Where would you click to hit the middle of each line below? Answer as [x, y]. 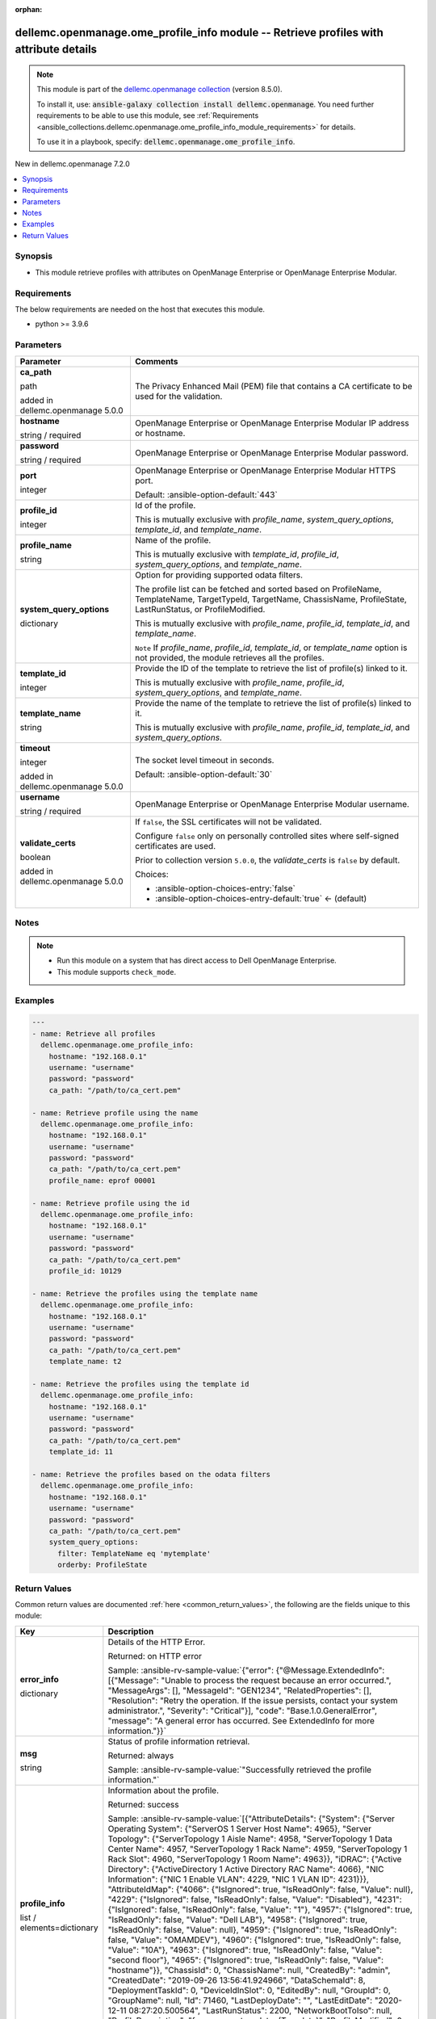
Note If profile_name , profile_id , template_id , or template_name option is [271, 648]
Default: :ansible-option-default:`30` [203, 774]
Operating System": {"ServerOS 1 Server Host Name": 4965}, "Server [239, 1828]
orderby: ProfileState [103, 1565]
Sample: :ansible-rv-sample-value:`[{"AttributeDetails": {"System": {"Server [252, 1819]
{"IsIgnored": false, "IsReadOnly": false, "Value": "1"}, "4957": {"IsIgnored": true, [260, 1909]
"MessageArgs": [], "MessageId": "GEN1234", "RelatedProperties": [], [240, 1690]
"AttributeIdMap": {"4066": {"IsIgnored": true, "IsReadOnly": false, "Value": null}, [260, 1889]
